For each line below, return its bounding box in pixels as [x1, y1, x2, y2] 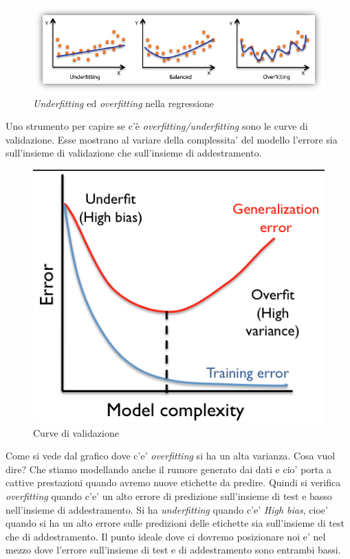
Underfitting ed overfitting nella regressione [33, 95, 215, 110]
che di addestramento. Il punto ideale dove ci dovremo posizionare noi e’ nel [6, 529, 326, 543]
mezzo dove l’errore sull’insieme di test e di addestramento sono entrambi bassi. [6, 543, 341, 557]
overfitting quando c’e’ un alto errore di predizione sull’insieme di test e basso [6, 488, 332, 503]
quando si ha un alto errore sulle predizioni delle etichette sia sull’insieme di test [6, 516, 344, 530]
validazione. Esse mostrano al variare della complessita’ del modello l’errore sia [6, 132, 338, 146]
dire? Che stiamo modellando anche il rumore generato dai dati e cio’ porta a [6, 461, 331, 476]
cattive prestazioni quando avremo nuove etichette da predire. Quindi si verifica [6, 475, 341, 490]
